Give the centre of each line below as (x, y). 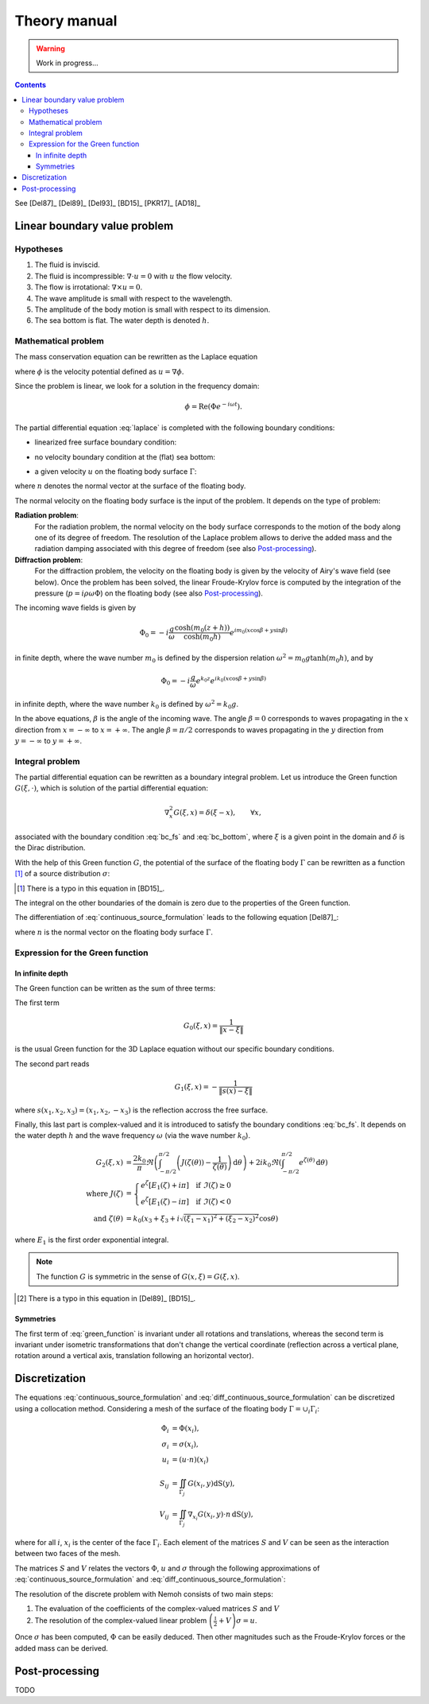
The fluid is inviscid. (67, 265)
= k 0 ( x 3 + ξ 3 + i (153, 1219)
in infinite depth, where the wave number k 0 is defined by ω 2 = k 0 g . (127, 705)
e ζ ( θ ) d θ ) (314, 1162)
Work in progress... (67, 63)
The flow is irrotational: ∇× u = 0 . (89, 287)
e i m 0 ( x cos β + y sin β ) (258, 632)
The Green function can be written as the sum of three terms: (115, 988)
